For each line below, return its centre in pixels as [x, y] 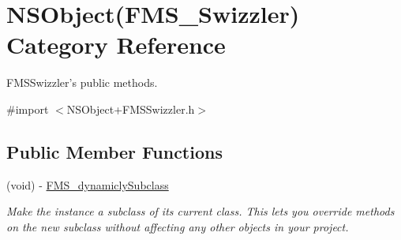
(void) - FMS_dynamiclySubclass [88, 184]
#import [28, 109]
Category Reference [116, 45]
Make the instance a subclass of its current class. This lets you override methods [200, 211]
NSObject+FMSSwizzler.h [131, 109]
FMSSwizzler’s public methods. [82, 82]
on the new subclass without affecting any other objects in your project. [178, 226]
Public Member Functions [114, 151]
